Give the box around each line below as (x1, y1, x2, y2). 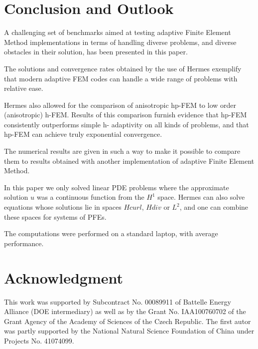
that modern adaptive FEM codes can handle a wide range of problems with (4, 73, 238, 83)
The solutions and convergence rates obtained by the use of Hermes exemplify (4, 63, 242, 73)
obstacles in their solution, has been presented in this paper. (4, 46, 188, 57)
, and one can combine (179, 202, 249, 212)
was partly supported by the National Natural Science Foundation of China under (4, 326, 255, 336)
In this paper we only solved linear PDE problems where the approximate (4, 182, 229, 192)
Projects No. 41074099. (4, 335, 74, 346)
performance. (4, 238, 44, 248)
